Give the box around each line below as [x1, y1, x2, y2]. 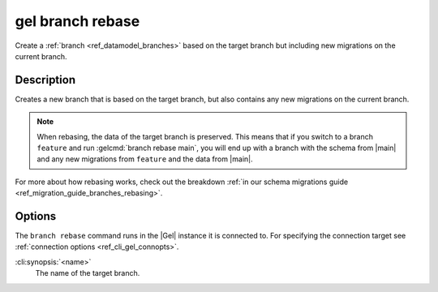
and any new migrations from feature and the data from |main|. [36, 154, 253, 164]
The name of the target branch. [35, 268, 140, 278]
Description [15, 73, 76, 87]
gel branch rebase [15, 12, 140, 30]
